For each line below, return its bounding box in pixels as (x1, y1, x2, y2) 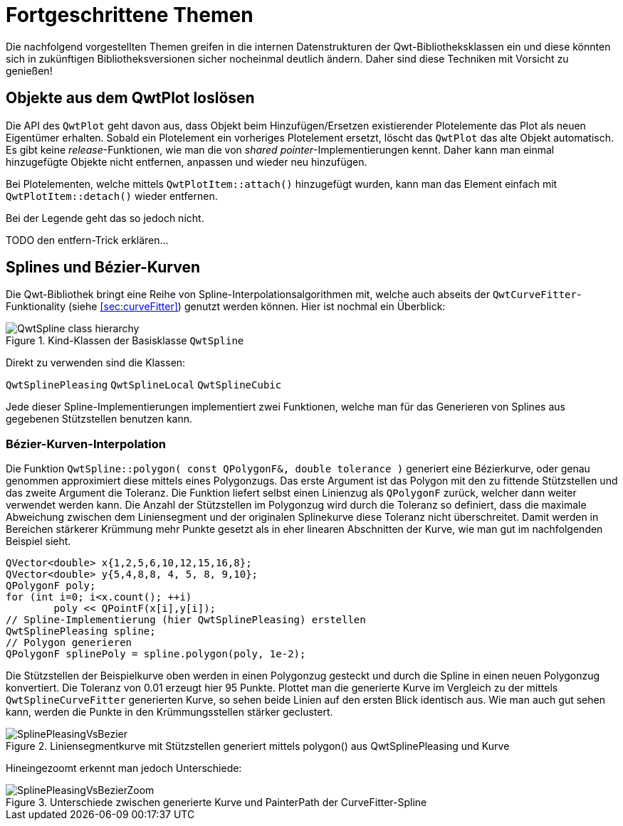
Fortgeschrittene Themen (6, 3, 253, 27)
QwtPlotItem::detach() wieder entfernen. (6, 189, 218, 202)
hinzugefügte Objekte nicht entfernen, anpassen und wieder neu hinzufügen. (6, 155, 367, 168)
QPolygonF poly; (6, 580, 96, 592)
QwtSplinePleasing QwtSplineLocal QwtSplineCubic (6, 379, 282, 391)
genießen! (6, 64, 53, 77)
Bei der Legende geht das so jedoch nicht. (6, 211, 204, 224)
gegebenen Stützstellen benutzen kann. (6, 413, 193, 425)
